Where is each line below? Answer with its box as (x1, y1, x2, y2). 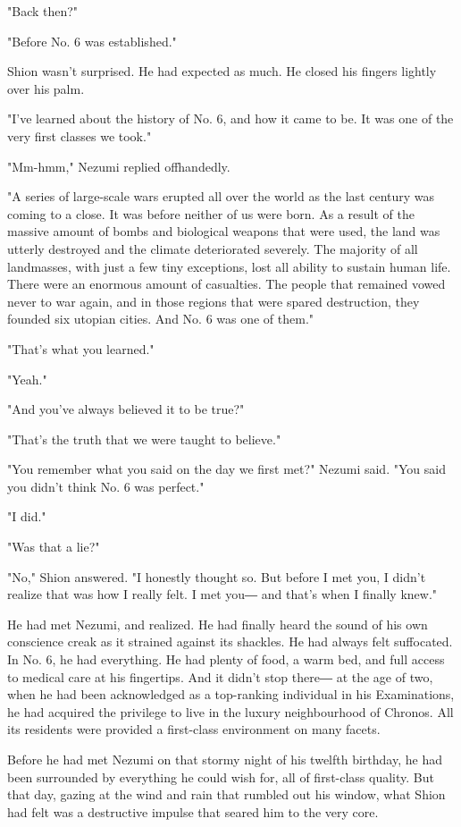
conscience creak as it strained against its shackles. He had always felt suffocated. (7, 632, 453, 651)
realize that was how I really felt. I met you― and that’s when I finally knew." (7, 585, 438, 603)
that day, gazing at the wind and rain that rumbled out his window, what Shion (7, 785, 446, 804)
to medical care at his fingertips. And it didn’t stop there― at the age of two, (7, 667, 433, 686)
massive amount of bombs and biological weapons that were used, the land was (7, 222, 440, 241)
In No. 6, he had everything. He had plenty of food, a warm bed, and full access (7, 650, 445, 669)
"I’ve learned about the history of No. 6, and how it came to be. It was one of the (7, 109, 454, 128)
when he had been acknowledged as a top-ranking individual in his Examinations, (7, 685, 455, 704)
